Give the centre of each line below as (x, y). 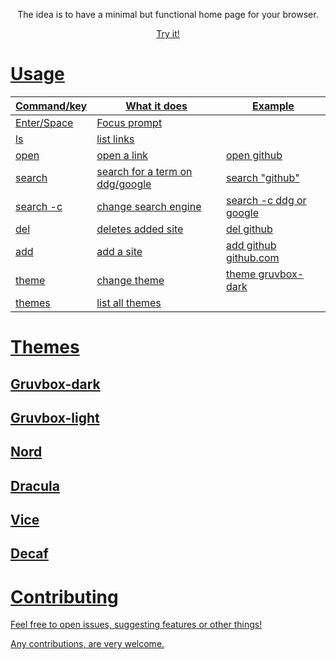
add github (251, 245)
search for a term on (144, 171)
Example (273, 106)
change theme (130, 280)
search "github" (262, 177)
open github (254, 155)
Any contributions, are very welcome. (87, 644)
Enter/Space (44, 122)
